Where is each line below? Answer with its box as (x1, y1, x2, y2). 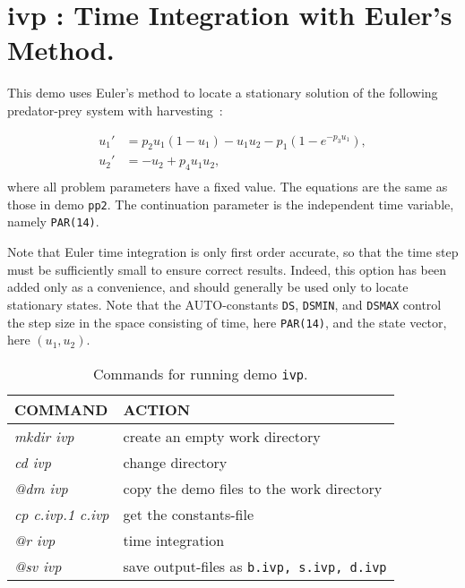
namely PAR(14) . (7, 212, 99, 231)
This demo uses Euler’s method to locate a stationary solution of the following (7, 83, 438, 102)
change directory (123, 451, 228, 473)
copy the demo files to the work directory (123, 477, 383, 499)
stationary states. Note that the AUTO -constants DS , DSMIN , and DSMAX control (7, 294, 442, 313)
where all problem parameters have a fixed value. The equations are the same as (7, 177, 448, 196)
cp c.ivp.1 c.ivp (14, 503, 109, 524)
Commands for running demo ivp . (93, 362, 308, 384)
